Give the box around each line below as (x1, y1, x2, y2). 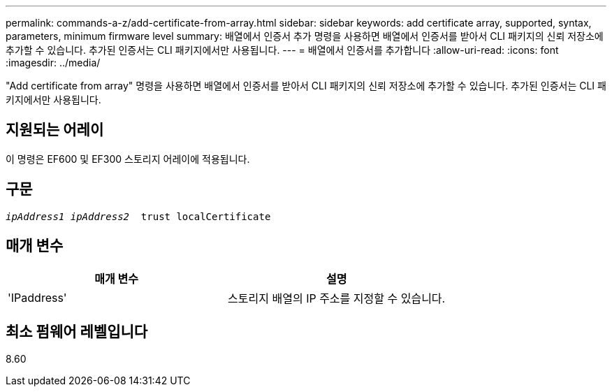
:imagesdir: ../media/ (6, 57, 101, 68)
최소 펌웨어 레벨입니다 (6, 322, 148, 340)
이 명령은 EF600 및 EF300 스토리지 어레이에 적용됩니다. (6, 152, 250, 165)
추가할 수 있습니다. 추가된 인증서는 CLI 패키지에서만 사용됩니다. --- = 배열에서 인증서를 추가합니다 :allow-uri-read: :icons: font (6, 44, 559, 56)
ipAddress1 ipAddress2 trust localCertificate (6, 210, 271, 222)
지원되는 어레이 (6, 121, 104, 139)
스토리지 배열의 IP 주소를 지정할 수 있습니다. (228, 291, 446, 305)
